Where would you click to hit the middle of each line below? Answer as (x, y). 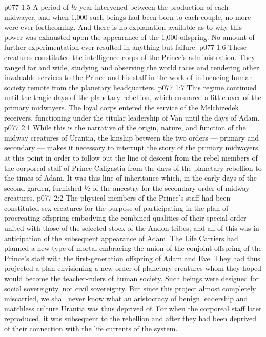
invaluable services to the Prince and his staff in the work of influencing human (129, 77)
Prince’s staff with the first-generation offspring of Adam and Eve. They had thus (132, 258)
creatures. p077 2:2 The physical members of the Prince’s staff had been (117, 198)
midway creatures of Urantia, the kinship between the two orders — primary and (132, 137)
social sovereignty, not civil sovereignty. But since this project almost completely (130, 288)
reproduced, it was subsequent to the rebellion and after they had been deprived (130, 318)
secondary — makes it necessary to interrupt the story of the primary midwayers (131, 147)
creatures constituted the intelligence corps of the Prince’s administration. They (130, 57)
